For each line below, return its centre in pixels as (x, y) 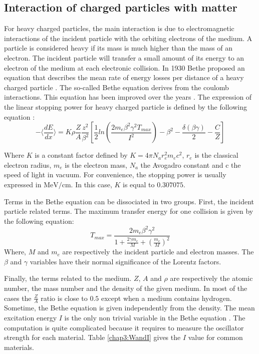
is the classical (216, 155)
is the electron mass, (96, 164)
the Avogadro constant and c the (191, 164)
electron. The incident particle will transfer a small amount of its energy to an (124, 57)
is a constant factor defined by (81, 155)
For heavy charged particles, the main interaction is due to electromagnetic (119, 28)
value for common (215, 337)
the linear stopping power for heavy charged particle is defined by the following (125, 106)
